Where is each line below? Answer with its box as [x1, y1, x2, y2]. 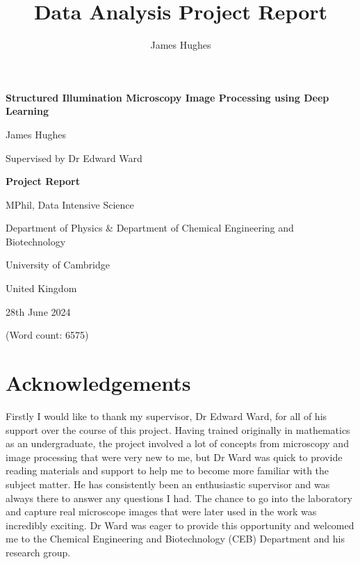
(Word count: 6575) [6, 328, 89, 342]
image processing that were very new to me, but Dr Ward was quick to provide [6, 449, 343, 464]
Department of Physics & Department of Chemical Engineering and [6, 220, 294, 235]
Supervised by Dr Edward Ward [6, 150, 142, 165]
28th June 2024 [6, 304, 71, 319]
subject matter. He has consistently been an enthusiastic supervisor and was [6, 476, 330, 491]
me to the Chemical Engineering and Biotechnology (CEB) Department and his [6, 531, 345, 546]
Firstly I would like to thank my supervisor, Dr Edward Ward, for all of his [6, 408, 327, 423]
